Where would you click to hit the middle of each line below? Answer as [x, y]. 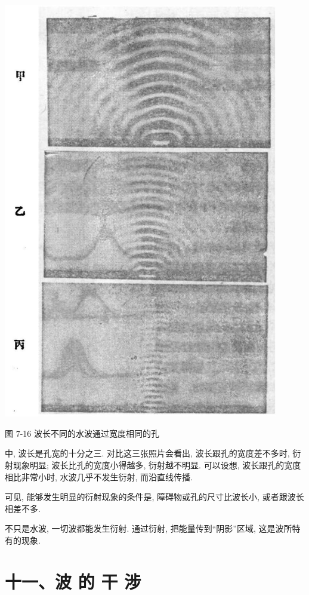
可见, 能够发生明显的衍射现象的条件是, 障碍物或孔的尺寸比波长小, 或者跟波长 [154, 497]
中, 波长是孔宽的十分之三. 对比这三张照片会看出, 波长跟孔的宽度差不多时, [147, 453]
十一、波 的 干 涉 [73, 581]
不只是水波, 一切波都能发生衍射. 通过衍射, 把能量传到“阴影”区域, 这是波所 [149, 528]
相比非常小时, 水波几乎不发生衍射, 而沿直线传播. [99, 476]
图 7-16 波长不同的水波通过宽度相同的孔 [82, 433]
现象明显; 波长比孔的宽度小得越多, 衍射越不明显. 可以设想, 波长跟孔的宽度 [157, 464]
